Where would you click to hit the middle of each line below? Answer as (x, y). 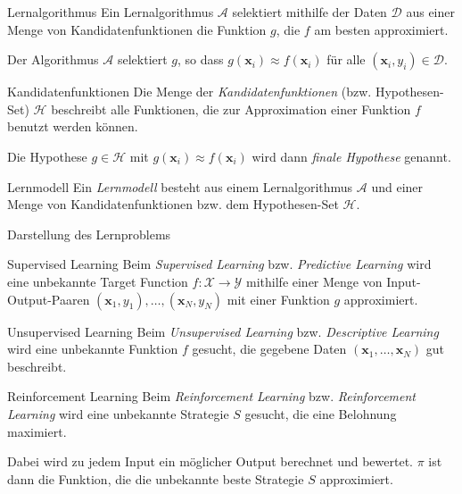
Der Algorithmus (53, 59)
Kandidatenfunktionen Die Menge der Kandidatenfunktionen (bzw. (190, 92)
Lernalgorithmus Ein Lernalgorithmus (111, 12)
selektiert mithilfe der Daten (309, 12)
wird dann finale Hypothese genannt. (351, 156)
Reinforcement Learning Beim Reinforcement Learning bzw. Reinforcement (212, 396)
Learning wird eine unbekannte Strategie (118, 413)
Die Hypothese (47, 156)
